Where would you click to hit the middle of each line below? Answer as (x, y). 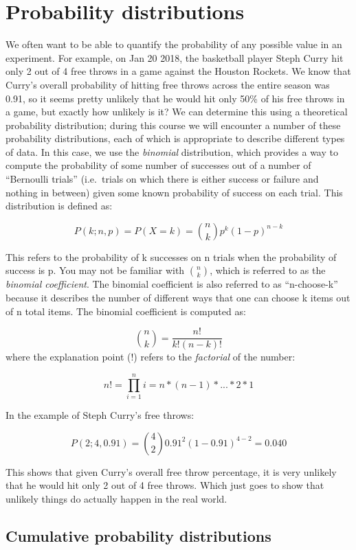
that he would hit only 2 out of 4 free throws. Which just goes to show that (165, 485)
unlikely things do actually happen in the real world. (116, 498)
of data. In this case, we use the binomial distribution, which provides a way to (172, 151)
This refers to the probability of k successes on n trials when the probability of (171, 256)
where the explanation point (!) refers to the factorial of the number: (151, 357)
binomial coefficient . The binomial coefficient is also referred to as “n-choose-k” (172, 284)
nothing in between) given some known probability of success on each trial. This (174, 192)
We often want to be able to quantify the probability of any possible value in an (174, 44)
